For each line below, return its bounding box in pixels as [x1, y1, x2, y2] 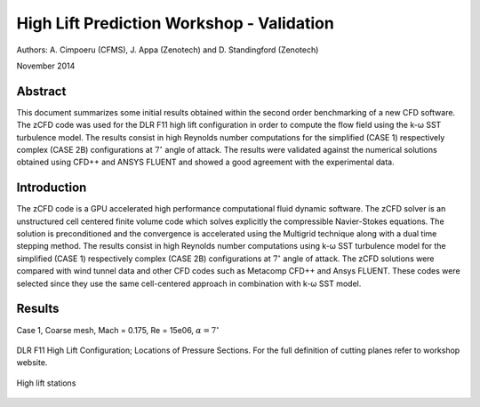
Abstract [16, 84, 67, 99]
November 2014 [16, 60, 76, 71]
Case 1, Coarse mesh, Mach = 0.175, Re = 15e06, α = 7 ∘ [16, 323, 220, 335]
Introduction [16, 180, 87, 196]
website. [16, 357, 48, 368]
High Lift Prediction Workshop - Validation [16, 13, 335, 33]
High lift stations [16, 378, 76, 388]
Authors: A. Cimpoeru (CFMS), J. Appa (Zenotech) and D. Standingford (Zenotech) [16, 44, 319, 55]
